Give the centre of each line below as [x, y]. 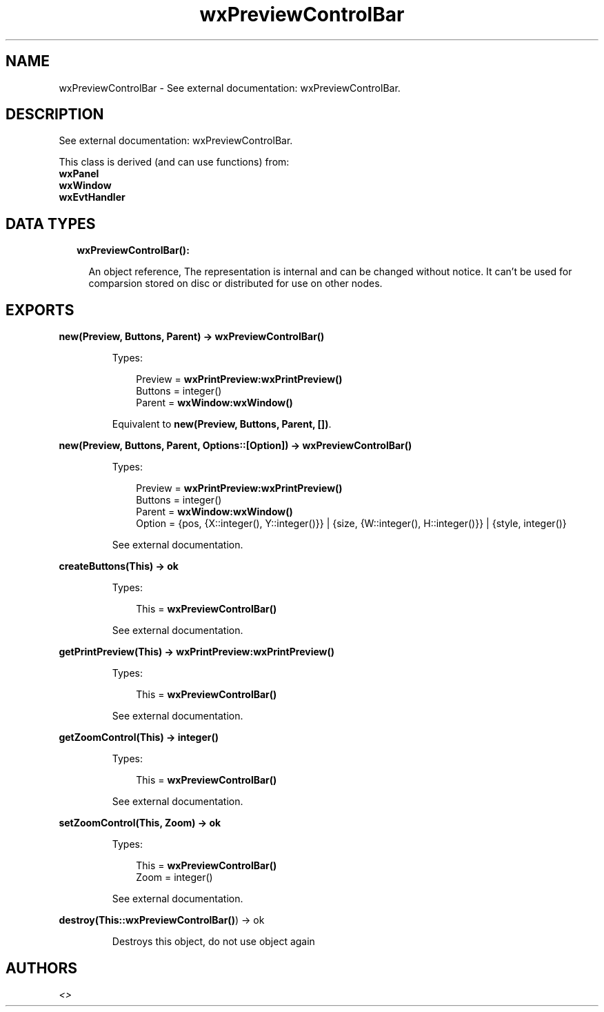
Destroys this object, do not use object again [213, 942]
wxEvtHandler [92, 197]
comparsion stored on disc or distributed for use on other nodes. [235, 284]
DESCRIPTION [55, 115]
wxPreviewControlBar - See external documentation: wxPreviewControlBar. [230, 88]
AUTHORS [42, 968]
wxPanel [79, 174]
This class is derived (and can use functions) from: [174, 162]
